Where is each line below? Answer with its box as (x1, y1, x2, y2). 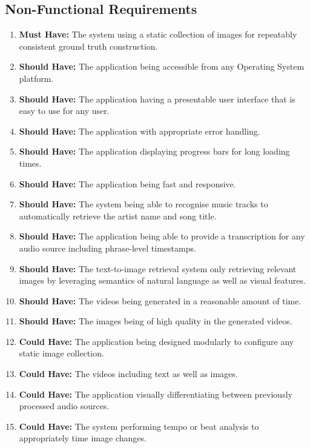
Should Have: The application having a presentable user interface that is (19, 92, 295, 105)
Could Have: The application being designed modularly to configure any (19, 335, 294, 347)
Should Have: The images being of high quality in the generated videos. (19, 315, 292, 327)
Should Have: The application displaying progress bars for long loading (19, 145, 290, 158)
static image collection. (19, 347, 104, 359)
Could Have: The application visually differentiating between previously (19, 387, 292, 400)
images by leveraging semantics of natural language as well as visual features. (19, 274, 306, 287)
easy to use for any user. (19, 104, 110, 117)
